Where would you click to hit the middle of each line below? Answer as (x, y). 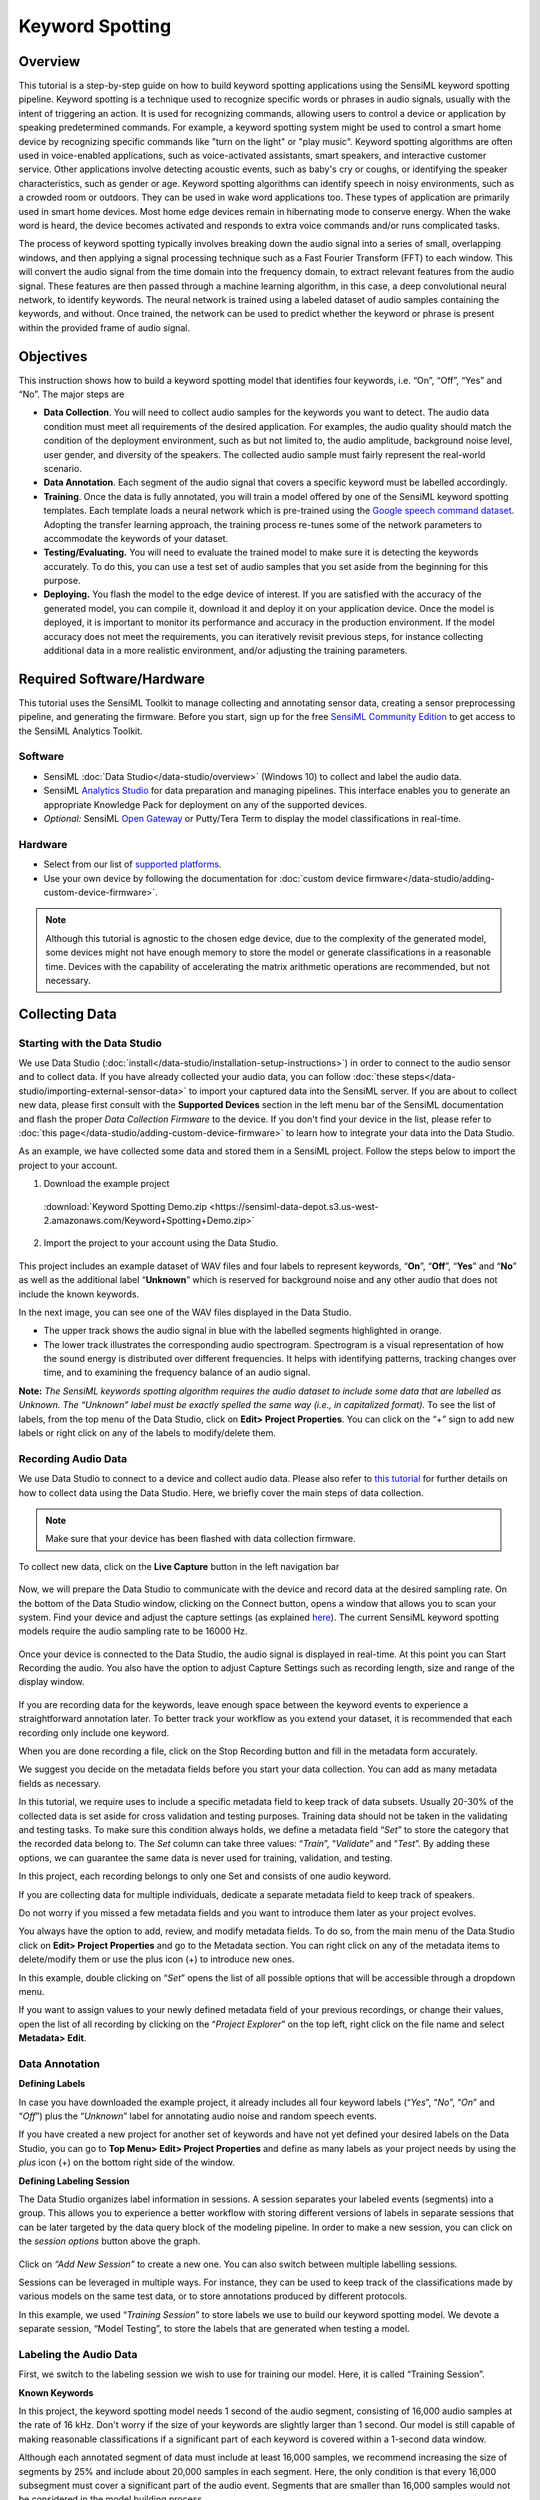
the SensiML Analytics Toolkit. (81, 731)
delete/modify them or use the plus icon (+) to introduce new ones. (156, 1959)
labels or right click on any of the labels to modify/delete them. (147, 1433)
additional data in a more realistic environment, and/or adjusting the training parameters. (225, 651)
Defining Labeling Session (74, 2181)
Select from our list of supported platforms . (132, 864)
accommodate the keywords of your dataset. (136, 538)
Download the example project (106, 1184)
